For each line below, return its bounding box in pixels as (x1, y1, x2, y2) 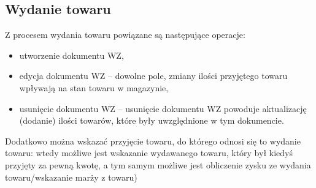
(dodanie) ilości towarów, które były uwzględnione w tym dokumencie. (19, 114, 284, 127)
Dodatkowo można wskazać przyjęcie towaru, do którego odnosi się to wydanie (5, 134, 301, 147)
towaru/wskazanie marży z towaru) (5, 170, 137, 183)
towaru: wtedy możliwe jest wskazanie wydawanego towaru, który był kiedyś (5, 146, 293, 159)
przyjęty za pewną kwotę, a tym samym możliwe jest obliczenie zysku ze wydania (5, 158, 311, 171)
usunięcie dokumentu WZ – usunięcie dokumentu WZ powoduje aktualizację (19, 102, 307, 115)
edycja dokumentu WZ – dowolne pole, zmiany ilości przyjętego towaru (19, 69, 288, 82)
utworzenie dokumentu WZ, (19, 48, 124, 61)
